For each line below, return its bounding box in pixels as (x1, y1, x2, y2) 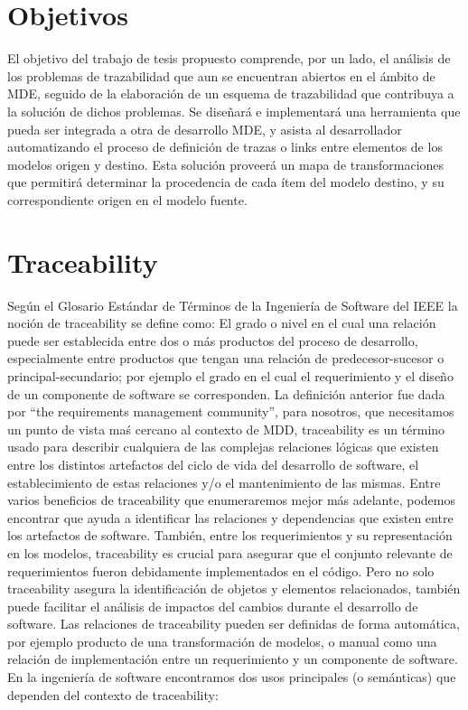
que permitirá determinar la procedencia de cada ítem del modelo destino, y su (7, 173, 445, 192)
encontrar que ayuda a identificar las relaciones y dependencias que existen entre (7, 508, 454, 527)
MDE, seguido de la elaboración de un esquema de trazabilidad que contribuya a (7, 84, 454, 103)
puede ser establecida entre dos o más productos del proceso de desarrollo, (7, 331, 418, 350)
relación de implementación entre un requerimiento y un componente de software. (7, 649, 458, 668)
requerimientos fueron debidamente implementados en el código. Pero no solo (7, 561, 435, 580)
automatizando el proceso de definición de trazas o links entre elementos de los (7, 137, 443, 156)
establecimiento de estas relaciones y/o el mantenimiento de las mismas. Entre (7, 472, 441, 491)
